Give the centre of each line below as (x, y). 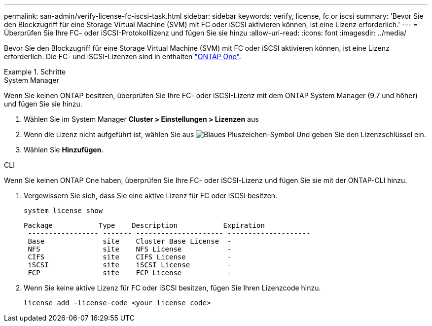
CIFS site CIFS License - (130, 257)
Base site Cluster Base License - (130, 241)
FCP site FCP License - (130, 273)
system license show (63, 211)
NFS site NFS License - (130, 249)
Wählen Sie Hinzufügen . (64, 150)
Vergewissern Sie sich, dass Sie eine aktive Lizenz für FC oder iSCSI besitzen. (151, 196)
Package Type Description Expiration (144, 225)
